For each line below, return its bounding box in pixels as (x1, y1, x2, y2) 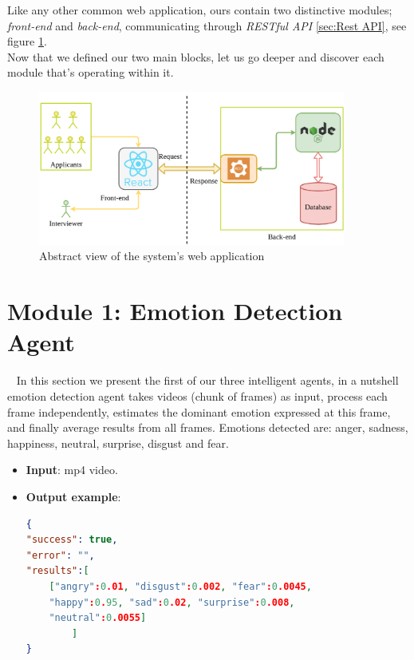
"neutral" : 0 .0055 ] (49, 612, 147, 624)
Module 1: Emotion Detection (7, 294, 343, 327)
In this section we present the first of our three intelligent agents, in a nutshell (16, 372, 399, 389)
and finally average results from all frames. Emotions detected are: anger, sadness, (7, 419, 408, 436)
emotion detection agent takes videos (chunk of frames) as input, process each (7, 387, 388, 404)
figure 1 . (7, 33, 47, 49)
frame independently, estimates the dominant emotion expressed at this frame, (7, 403, 391, 420)
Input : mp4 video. (26, 461, 118, 478)
